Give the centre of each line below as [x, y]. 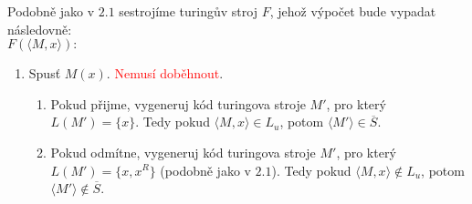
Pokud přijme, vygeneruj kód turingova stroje [178, 103]
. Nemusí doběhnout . [165, 73]
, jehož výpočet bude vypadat [353, 11]
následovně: [40, 29]
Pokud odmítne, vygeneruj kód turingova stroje [183, 152]
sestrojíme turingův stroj [188, 11]
